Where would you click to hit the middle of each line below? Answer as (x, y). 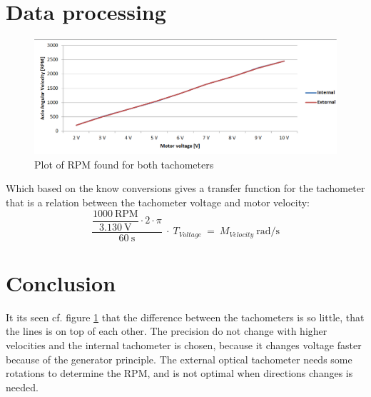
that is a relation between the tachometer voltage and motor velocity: (158, 202)
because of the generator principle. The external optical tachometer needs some (179, 359)
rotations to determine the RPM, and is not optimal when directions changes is (179, 373)
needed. (22, 387)
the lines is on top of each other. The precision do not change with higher (167, 331)
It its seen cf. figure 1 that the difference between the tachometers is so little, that (185, 317)
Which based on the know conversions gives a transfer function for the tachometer (185, 188)
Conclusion (61, 282)
